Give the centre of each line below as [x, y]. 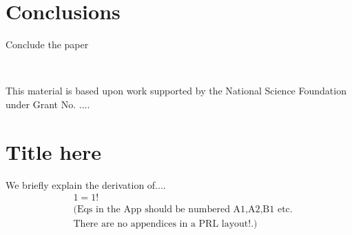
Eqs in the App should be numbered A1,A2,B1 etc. [185, 210]
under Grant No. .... [48, 104]
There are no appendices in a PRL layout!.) [165, 224]
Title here [53, 151]
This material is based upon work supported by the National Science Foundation [176, 91]
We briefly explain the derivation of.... [86, 184]
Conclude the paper [47, 44]
